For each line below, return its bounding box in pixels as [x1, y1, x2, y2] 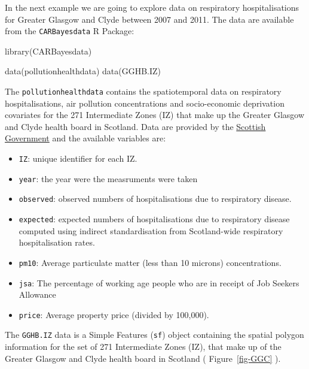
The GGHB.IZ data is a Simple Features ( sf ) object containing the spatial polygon [5, 328, 304, 341]
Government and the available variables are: [5, 132, 166, 144]
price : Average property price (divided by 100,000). [19, 308, 209, 320]
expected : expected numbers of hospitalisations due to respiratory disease [19, 213, 290, 225]
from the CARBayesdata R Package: [5, 25, 134, 37]
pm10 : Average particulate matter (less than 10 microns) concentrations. [19, 256, 282, 268]
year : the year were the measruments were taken [19, 172, 198, 184]
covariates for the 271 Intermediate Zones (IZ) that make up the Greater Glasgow [5, 108, 305, 121]
